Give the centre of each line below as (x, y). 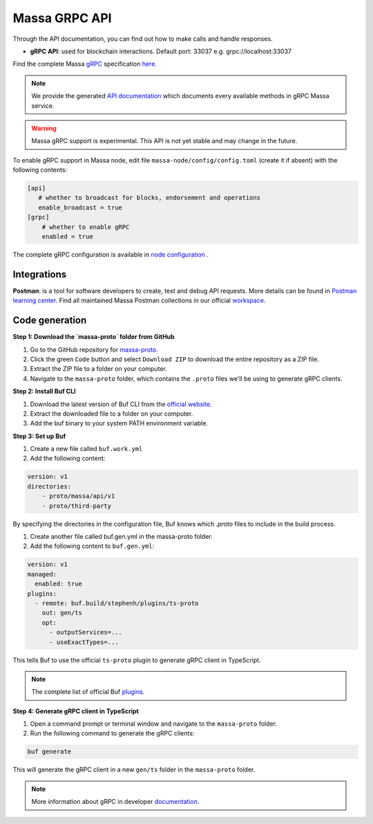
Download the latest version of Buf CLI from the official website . (121, 404)
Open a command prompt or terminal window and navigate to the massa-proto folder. (154, 724)
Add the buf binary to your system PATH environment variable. (119, 423)
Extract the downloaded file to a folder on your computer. (112, 413)
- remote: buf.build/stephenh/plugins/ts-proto (117, 603)
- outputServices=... (86, 632)
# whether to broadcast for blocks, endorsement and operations (150, 198)
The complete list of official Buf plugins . (88, 692)
